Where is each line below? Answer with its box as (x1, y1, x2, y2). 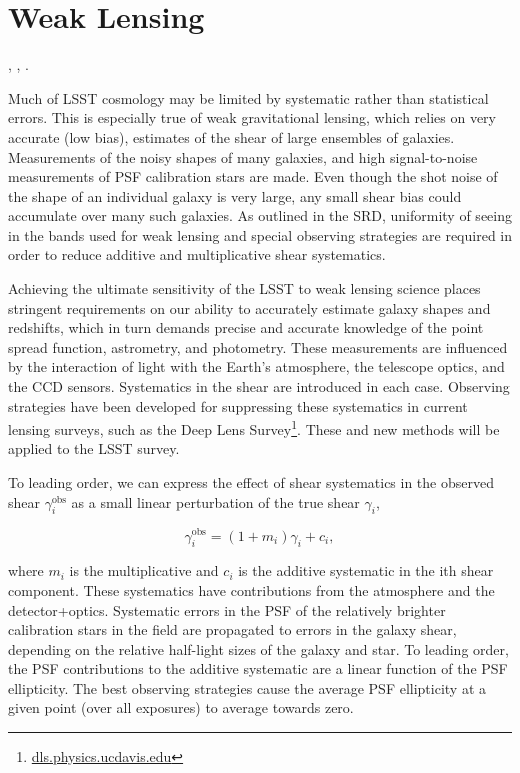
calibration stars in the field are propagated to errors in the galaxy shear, (8, 619, 457, 640)
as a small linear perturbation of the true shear (71, 491, 360, 512)
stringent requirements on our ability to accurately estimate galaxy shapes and (8, 297, 491, 318)
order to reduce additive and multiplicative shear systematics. (8, 244, 386, 265)
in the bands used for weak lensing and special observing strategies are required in (8, 224, 512, 245)
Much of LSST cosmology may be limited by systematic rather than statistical (8, 87, 489, 108)
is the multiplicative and (69, 560, 219, 581)
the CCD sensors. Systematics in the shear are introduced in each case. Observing (8, 376, 510, 397)
